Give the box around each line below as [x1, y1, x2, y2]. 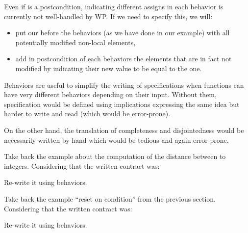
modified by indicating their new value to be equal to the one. [15, 63, 202, 73]
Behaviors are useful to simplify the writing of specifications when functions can [4, 79, 244, 90]
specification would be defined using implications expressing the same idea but [4, 99, 240, 109]
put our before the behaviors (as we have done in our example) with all [15, 27, 230, 38]
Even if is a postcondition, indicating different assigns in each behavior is [4, 1, 223, 11]
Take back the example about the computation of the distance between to [4, 151, 226, 161]
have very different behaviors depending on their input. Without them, [4, 89, 217, 100]
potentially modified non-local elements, [15, 37, 136, 47]
